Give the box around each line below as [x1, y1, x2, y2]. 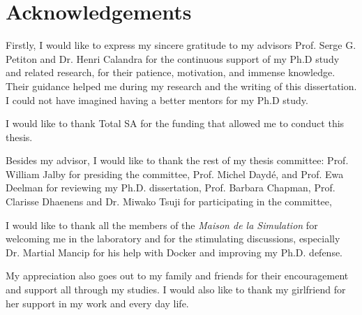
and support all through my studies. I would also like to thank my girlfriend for [6, 282, 346, 297]
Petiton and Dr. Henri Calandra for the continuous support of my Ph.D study [6, 51, 340, 66]
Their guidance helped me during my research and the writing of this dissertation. [6, 78, 357, 93]
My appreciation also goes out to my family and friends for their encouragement [6, 268, 349, 283]
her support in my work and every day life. [6, 295, 189, 310]
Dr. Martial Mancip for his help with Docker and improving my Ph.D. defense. [6, 244, 343, 259]
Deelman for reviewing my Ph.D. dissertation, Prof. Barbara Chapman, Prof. [6, 180, 335, 195]
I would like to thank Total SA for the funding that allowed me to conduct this [6, 116, 345, 131]
